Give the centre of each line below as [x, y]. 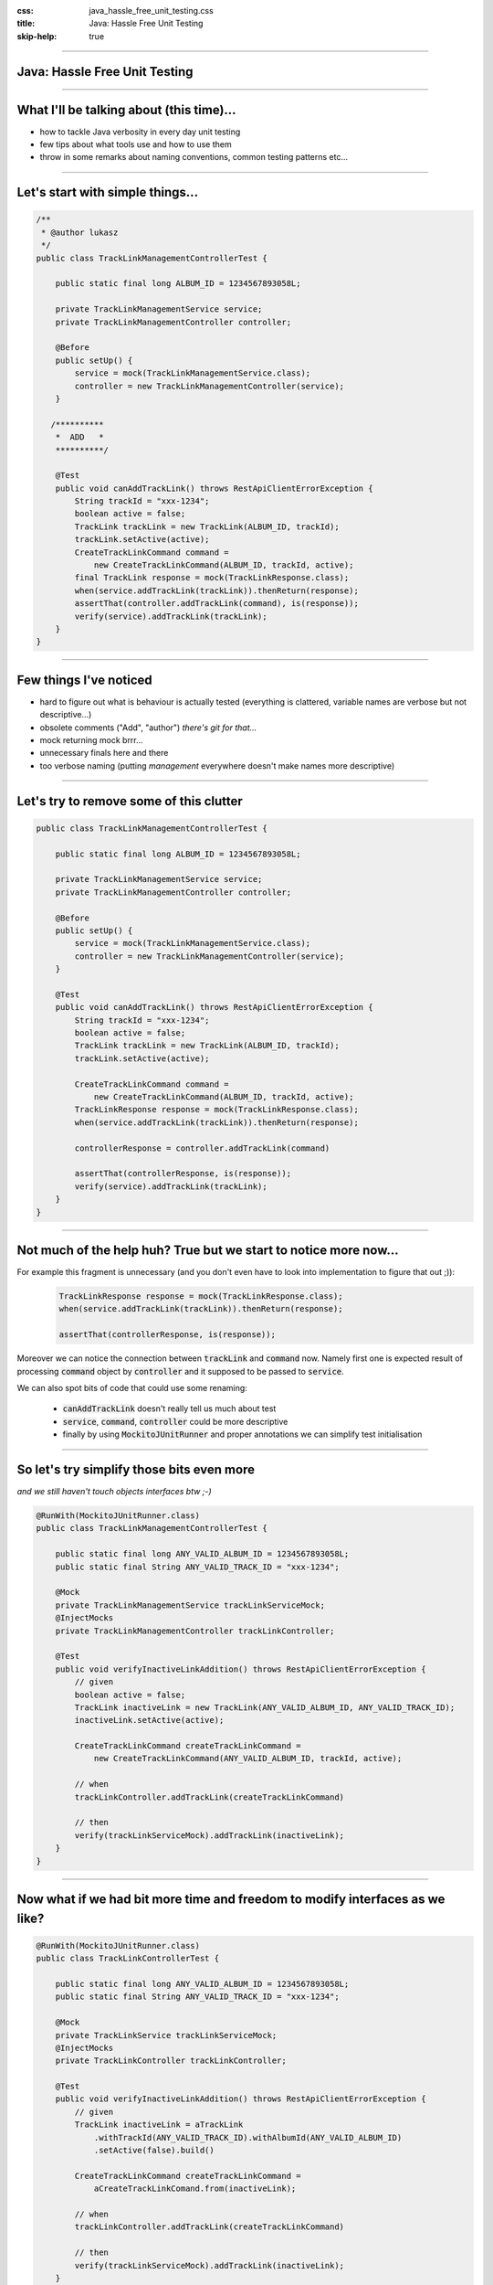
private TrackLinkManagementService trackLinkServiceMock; [190, 1605]
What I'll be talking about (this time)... [126, 110]
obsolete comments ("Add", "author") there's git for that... [148, 728]
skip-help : [37, 36]
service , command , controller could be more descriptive [175, 1421]
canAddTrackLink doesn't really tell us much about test [169, 1408]
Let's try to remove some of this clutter [130, 801]
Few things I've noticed [84, 680]
